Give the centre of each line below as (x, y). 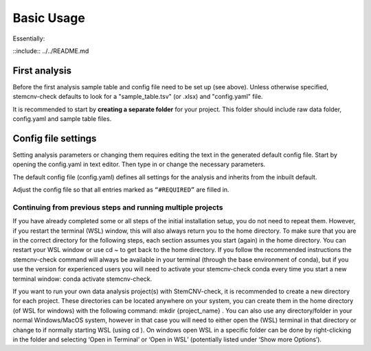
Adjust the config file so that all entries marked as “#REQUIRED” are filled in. (121, 190)
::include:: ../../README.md (51, 51)
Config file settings (55, 138)
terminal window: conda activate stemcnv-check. (82, 279)
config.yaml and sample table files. (62, 119)
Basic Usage (49, 18)
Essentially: (29, 38)
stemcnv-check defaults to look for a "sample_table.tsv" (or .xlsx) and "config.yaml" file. (138, 97)
